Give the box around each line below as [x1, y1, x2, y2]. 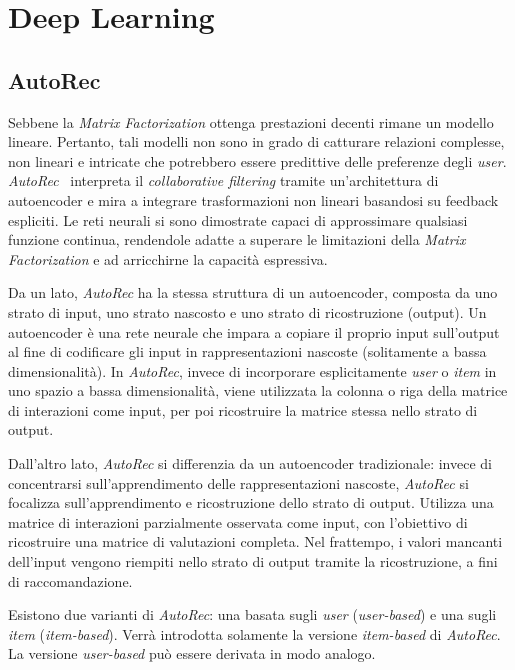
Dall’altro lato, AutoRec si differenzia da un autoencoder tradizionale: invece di [8, 453, 492, 474]
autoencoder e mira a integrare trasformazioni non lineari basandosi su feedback [8, 189, 499, 210]
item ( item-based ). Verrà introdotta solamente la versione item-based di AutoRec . [8, 623, 501, 644]
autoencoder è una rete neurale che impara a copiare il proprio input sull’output [8, 321, 500, 342]
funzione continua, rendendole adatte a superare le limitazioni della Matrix [8, 229, 466, 250]
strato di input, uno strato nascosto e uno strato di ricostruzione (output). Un [8, 301, 487, 322]
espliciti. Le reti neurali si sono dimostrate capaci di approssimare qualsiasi [8, 209, 468, 230]
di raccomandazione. [8, 570, 133, 591]
